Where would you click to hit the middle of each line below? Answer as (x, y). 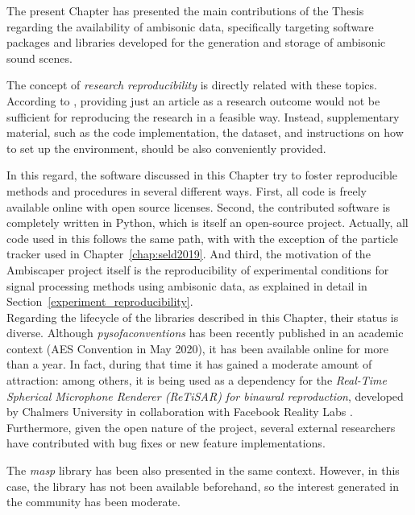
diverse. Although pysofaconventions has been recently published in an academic (205, 333)
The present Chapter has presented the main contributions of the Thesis (185, 10)
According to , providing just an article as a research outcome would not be (193, 100)
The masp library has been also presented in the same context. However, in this (203, 470)
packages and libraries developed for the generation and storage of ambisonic (196, 42)
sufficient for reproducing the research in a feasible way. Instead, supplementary (203, 116)
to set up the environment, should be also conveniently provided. (166, 148)
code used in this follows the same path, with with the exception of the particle (203, 238)
